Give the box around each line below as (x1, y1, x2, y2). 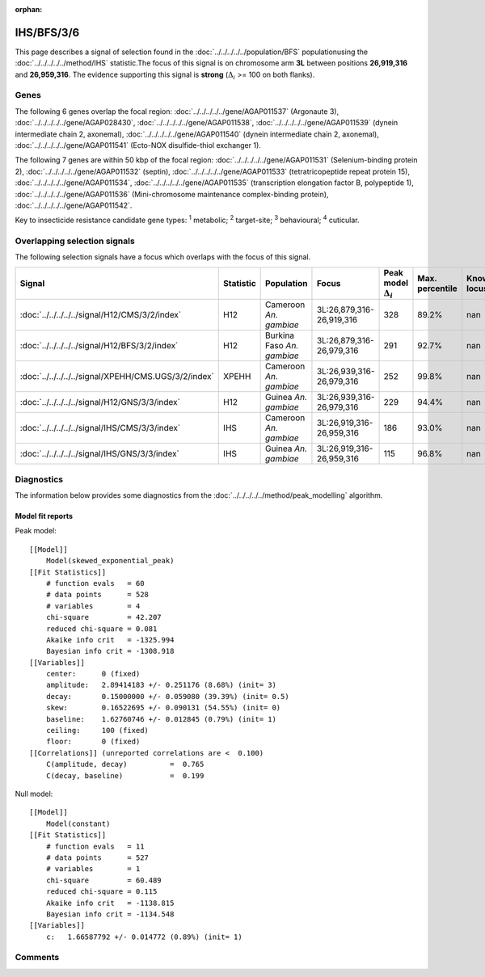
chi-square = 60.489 (45, 875, 162, 885)
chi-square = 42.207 (45, 613, 162, 622)
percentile (417, 283, 458, 294)
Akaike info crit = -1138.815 (45, 898, 175, 908)
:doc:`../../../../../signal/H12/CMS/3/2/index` (19, 310, 182, 321)
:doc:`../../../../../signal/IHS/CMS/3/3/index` (19, 423, 181, 434)
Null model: (15, 789, 53, 798)
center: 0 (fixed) (45, 669, 141, 679)
